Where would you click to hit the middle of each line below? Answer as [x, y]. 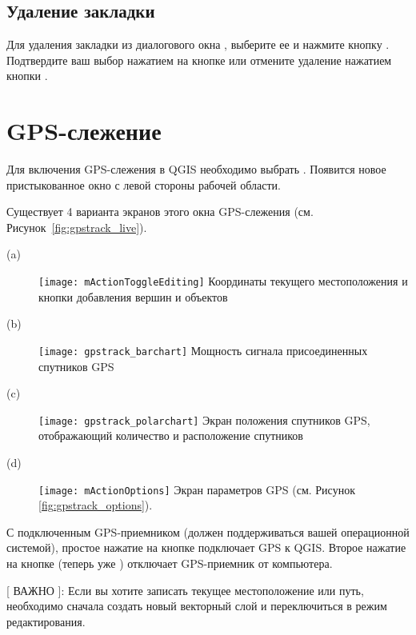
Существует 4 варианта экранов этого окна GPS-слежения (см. [160, 212]
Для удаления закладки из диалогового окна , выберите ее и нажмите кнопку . [198, 44]
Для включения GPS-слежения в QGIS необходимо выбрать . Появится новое [196, 169]
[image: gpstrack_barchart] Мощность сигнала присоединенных [203, 350]
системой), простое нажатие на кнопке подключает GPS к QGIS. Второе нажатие [206, 547]
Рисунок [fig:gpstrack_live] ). [77, 227]
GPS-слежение [84, 131]
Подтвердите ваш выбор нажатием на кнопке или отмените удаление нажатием [199, 60]
